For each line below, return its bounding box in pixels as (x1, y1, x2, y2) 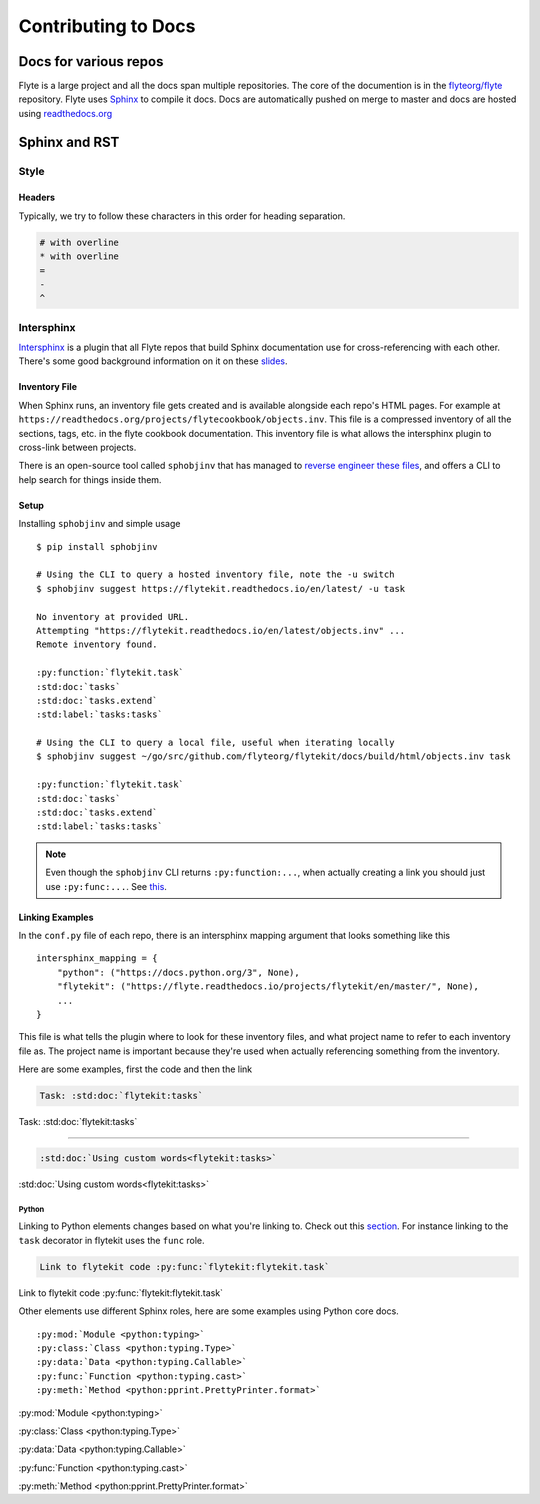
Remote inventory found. (36, 639, 158, 650)
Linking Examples (18, 911, 94, 923)
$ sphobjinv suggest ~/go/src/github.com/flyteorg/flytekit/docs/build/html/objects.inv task (36, 751, 511, 762)
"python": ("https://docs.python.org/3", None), (56, 966, 300, 978)
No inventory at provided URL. (36, 611, 190, 622)
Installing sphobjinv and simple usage (18, 518, 181, 530)
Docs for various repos (18, 53, 164, 70)
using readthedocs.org (18, 107, 113, 119)
